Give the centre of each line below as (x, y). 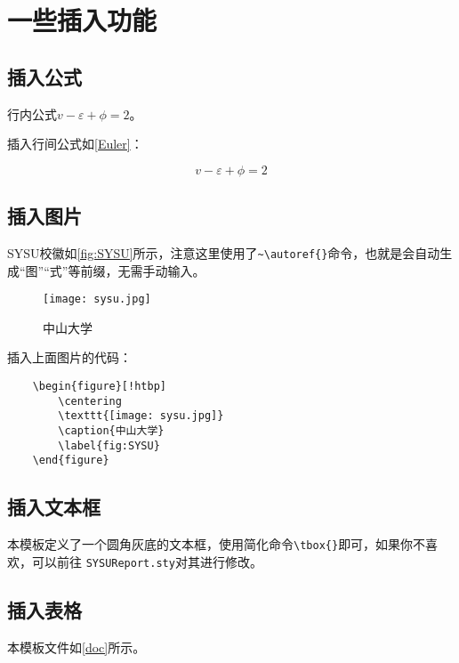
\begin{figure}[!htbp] (99, 387)
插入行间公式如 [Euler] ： (75, 144)
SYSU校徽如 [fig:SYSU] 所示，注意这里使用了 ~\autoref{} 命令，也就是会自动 (224, 252)
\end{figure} (71, 461)
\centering (90, 401)
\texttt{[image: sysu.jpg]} (141, 416)
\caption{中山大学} (111, 431)
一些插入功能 (82, 20)
